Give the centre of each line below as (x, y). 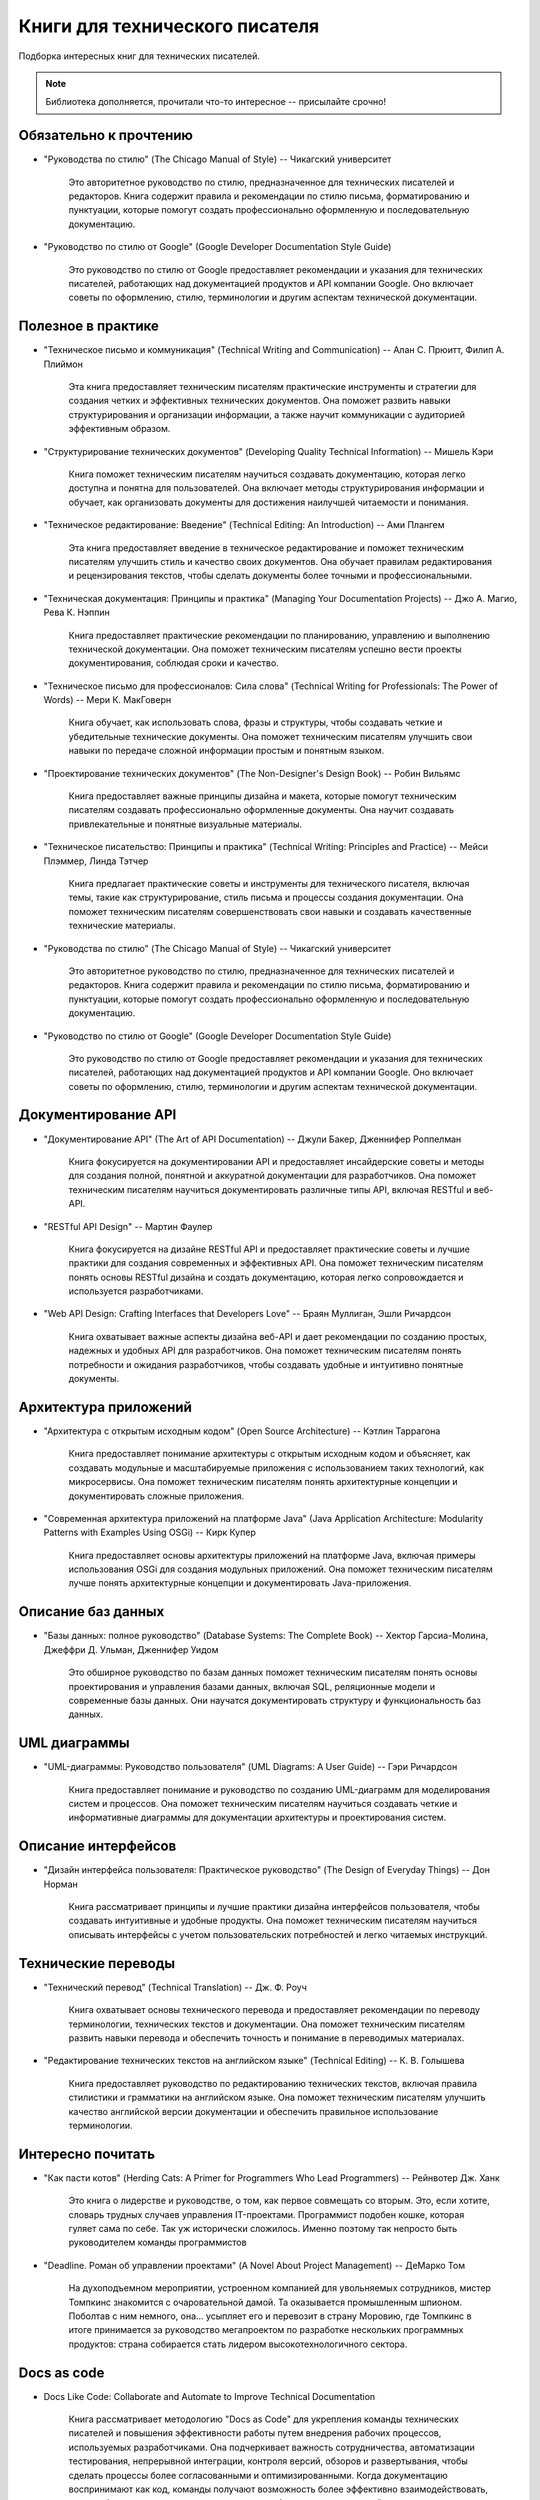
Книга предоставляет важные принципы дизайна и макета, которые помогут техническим (262, 796)
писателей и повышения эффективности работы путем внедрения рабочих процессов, (255, 2433)
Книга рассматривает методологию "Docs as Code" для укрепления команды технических (263, 2419)
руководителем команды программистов (157, 2242)
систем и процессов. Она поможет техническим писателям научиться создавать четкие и (263, 1804)
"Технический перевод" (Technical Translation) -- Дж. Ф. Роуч (175, 1987)
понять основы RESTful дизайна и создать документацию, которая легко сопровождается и (266, 1277)
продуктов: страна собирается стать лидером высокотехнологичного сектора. (238, 2344)
